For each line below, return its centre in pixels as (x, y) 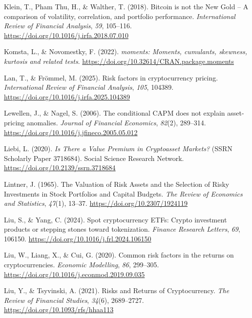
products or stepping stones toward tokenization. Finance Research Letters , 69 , (122, 229)
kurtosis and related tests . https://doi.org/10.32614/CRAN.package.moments (119, 61)
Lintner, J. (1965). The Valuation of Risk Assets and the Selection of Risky (117, 184)
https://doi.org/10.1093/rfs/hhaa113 (59, 309)
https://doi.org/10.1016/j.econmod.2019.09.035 (74, 274)
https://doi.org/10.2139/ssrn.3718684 (60, 168)
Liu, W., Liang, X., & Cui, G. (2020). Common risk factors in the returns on (119, 255)
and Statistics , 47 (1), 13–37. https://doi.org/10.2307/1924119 (96, 203)
